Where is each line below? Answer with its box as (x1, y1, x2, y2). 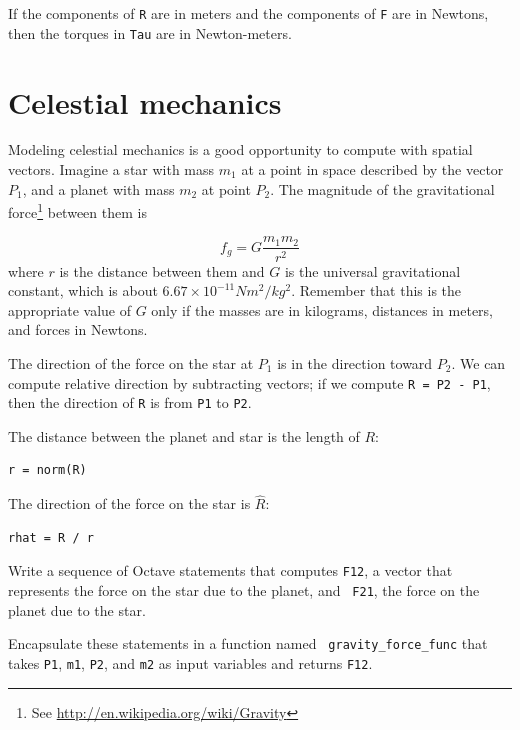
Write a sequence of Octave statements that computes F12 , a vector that (8, 560, 453, 581)
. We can (451, 352, 506, 373)
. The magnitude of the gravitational (270, 178, 495, 199)
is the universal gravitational (284, 260, 461, 281)
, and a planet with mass (22, 178, 175, 199)
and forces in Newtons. (8, 319, 148, 340)
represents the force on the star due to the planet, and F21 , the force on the (8, 580, 480, 601)
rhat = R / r (8, 530, 94, 545)
